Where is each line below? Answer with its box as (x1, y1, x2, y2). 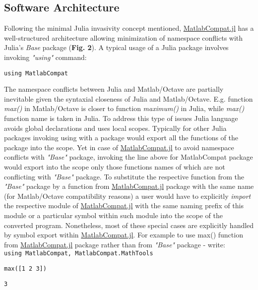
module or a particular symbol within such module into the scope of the (4, 210, 223, 220)
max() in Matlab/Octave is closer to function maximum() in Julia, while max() (4, 103, 245, 114)
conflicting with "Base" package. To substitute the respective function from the (4, 171, 245, 181)
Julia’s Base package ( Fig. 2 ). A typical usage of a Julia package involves (4, 42, 229, 53)
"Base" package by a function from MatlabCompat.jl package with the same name (4, 181, 254, 191)
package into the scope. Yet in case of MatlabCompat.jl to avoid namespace (4, 142, 234, 152)
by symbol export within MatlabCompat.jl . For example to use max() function (4, 230, 243, 240)
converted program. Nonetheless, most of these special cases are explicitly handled (4, 220, 254, 230)
